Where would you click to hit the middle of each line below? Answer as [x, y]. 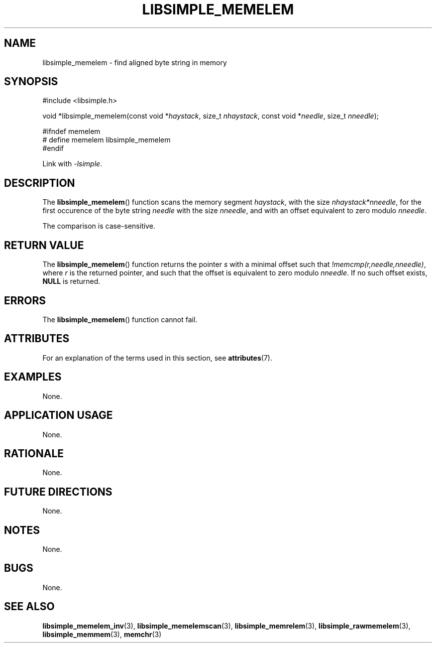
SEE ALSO [29, 607]
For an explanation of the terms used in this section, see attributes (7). [157, 358]
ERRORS [25, 300]
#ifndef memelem [71, 131]
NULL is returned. [71, 281]
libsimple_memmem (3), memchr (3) [102, 634]
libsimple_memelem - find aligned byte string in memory [135, 62]
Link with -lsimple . [72, 164]
